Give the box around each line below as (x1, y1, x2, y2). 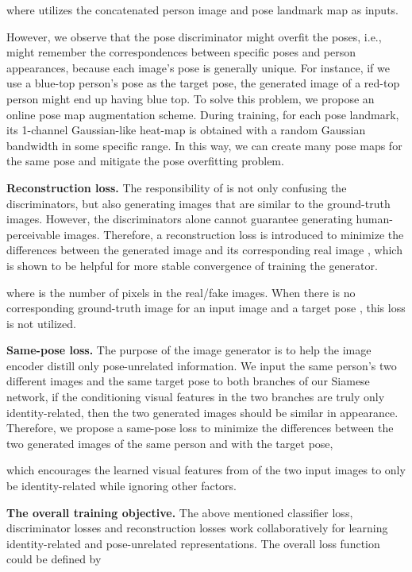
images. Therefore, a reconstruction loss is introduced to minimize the (64, 226, 404, 242)
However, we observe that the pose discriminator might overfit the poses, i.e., (6, 28, 382, 44)
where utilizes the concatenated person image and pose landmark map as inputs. (6, 2, 399, 17)
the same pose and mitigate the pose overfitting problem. (6, 153, 284, 169)
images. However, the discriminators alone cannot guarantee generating (6, 211, 352, 227)
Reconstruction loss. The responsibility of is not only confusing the (6, 179, 347, 195)
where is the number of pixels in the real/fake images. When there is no (6, 284, 356, 300)
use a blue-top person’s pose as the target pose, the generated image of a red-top (6, 75, 400, 91)
